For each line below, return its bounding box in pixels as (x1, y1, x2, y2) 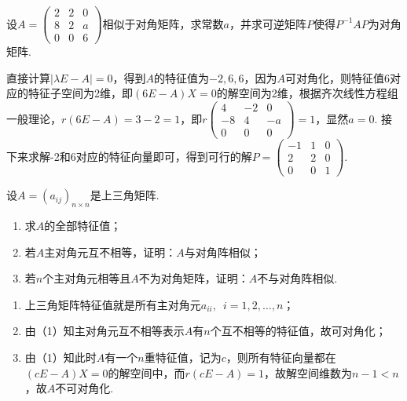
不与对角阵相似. (257, 270, 338, 286)
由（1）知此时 (24, 349, 97, 366)
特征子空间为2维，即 (27, 85, 133, 101)
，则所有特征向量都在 (225, 349, 336, 366)
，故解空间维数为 (264, 364, 353, 381)
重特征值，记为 (144, 349, 222, 366)
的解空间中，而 (108, 364, 185, 381)
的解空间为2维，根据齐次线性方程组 (216, 85, 398, 101)
